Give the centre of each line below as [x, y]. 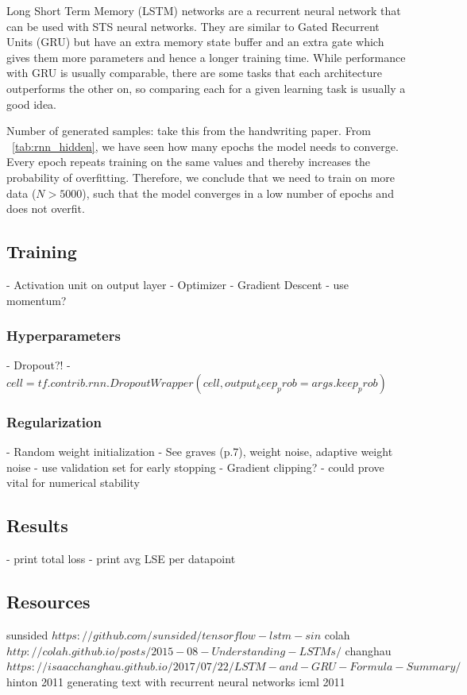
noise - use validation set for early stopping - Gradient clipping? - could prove [195, 467]
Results [37, 525]
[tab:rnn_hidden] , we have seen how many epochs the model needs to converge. [205, 146]
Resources [48, 602]
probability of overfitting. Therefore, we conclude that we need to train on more [201, 177]
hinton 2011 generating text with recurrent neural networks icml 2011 [176, 681]
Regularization [54, 421]
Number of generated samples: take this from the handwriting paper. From [189, 131]
